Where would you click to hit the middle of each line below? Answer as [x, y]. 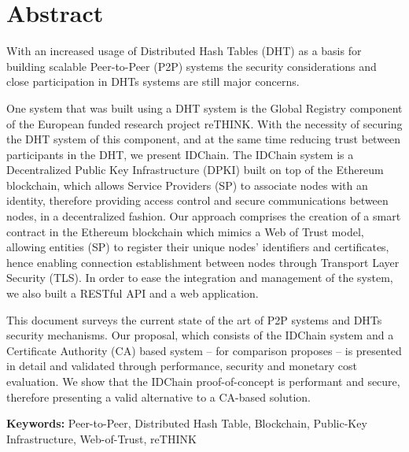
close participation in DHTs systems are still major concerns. [153, 82]
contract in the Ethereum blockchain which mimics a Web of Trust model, [185, 231]
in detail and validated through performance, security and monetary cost [182, 366]
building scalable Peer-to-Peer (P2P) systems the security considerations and [192, 66]
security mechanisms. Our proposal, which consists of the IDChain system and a [200, 335]
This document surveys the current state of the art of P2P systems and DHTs [194, 319]
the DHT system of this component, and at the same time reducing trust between [204, 139]
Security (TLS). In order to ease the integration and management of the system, [200, 278]
